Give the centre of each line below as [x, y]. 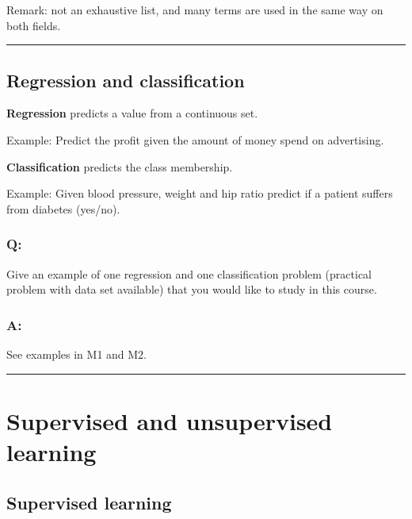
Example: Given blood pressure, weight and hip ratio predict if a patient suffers [200, 193]
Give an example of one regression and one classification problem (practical [189, 273]
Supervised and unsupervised [170, 420]
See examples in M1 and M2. [77, 354]
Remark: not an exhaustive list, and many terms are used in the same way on [195, 10]
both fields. [34, 25]
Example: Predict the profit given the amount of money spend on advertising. [195, 139]
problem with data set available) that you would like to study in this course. [192, 289]
